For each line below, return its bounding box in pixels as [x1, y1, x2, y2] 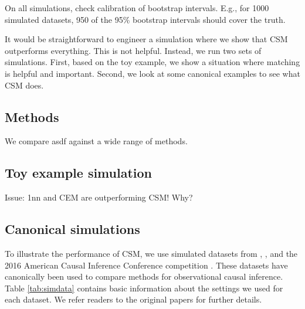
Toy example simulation [5, 164, 152, 182]
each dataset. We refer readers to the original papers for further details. [5, 293, 262, 305]
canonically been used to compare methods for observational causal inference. [5, 270, 283, 283]
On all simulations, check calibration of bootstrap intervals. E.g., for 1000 [5, 2, 269, 13]
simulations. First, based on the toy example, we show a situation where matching [5, 56, 300, 68]
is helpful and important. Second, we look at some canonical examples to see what [5, 67, 300, 79]
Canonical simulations [5, 220, 140, 238]
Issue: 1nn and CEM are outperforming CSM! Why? [5, 191, 193, 203]
